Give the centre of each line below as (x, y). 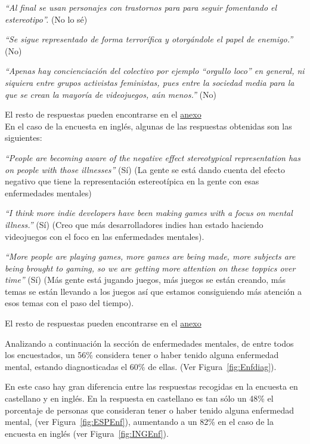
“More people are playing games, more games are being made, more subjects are (150, 256)
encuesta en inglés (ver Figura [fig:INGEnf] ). (87, 433)
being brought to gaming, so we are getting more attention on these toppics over (150, 268)
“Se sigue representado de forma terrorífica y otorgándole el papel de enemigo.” (149, 39)
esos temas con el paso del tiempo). (69, 303)
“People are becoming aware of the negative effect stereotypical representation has (153, 157)
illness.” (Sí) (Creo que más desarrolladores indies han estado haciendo (134, 224)
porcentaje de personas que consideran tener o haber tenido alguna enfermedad (150, 410)
